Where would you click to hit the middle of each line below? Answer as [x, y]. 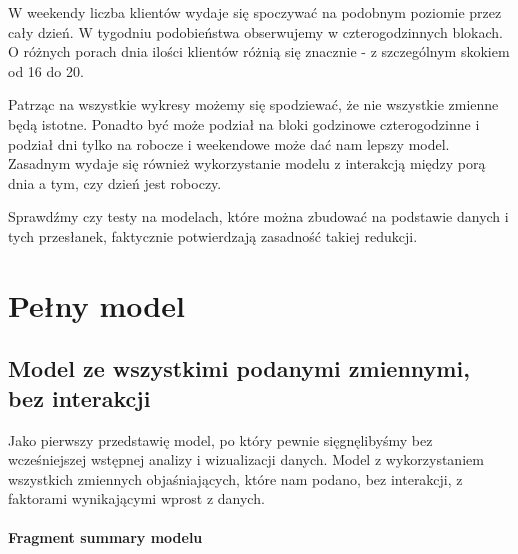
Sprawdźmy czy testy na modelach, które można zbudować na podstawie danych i [258, 216]
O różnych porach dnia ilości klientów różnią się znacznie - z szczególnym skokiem [259, 51]
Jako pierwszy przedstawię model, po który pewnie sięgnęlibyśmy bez [220, 439]
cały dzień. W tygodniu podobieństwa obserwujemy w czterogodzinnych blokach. [255, 31]
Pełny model [96, 304]
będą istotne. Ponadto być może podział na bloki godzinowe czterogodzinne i [244, 123]
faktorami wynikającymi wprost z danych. [136, 498]
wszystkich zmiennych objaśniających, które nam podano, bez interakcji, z [235, 478]
